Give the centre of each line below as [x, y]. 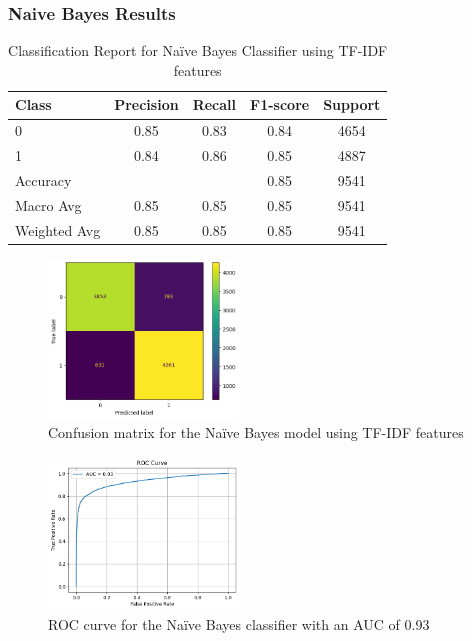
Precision [146, 104]
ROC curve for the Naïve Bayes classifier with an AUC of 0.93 [239, 623]
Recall [214, 104]
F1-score [280, 104]
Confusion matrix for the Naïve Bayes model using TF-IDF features [256, 432]
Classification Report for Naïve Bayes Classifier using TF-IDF [198, 50]
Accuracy [43, 179]
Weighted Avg [58, 229]
